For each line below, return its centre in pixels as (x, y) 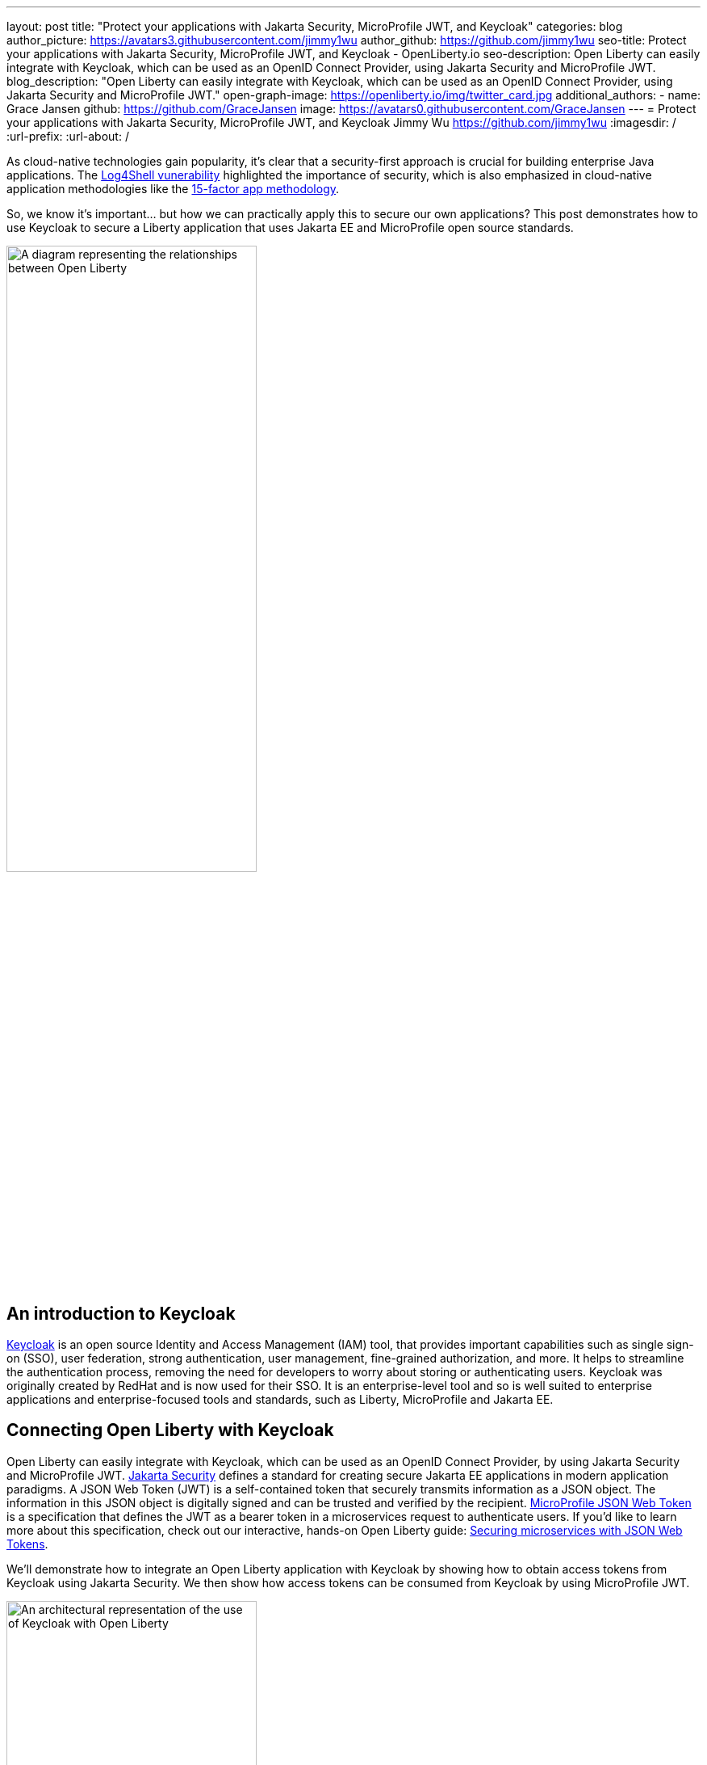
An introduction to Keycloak (121, 1313)
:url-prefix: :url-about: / (68, 136)
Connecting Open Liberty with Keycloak (170, 1430)
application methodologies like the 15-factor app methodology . (173, 189)
